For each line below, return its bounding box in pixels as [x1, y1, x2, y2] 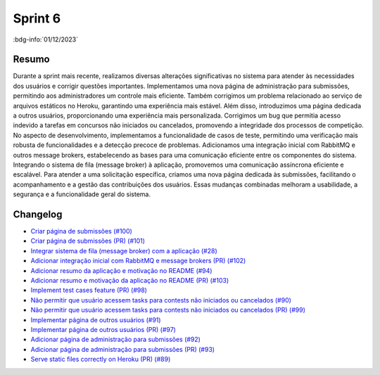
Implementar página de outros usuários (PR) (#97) [30, 325, 176, 333]
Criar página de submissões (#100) [30, 227, 133, 236]
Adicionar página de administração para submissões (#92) [30, 335, 201, 344]
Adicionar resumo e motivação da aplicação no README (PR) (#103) [30, 277, 229, 284]
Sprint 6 [13, 11, 61, 26]
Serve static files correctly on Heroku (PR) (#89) [30, 355, 171, 364]
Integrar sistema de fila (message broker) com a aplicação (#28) [30, 246, 217, 255]
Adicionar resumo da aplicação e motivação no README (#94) [30, 266, 213, 274]
